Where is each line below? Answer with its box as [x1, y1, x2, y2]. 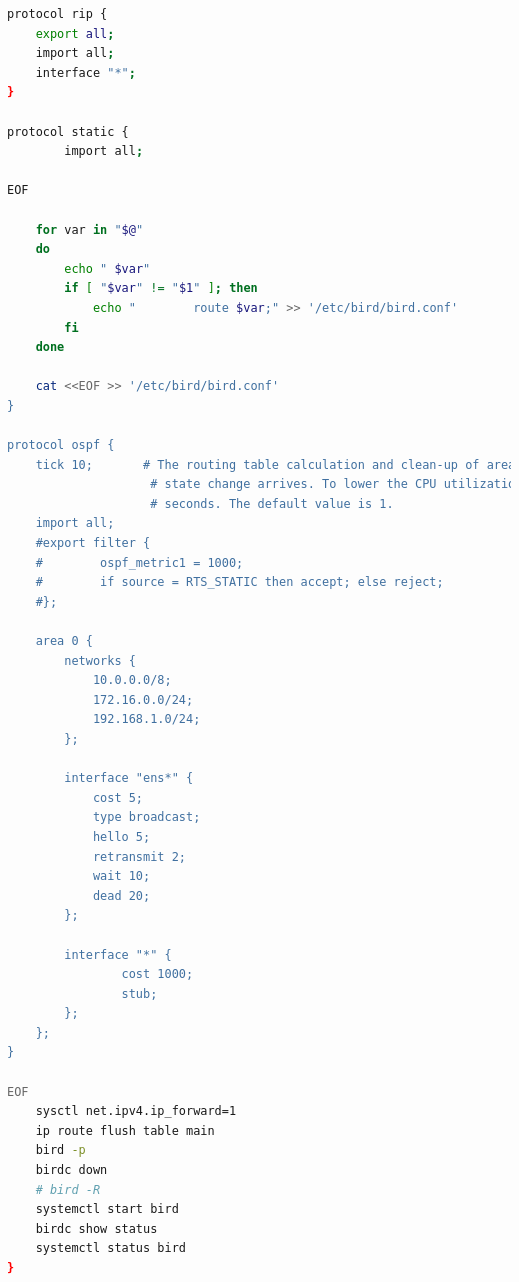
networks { [64, 653, 136, 668]
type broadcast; [92, 810, 201, 825]
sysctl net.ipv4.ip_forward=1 [35, 1104, 237, 1119]
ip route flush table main [35, 1123, 215, 1138]
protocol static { [7, 124, 129, 139]
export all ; [35, 26, 115, 41]
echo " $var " [64, 261, 151, 276]
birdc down [35, 1163, 108, 1178]
